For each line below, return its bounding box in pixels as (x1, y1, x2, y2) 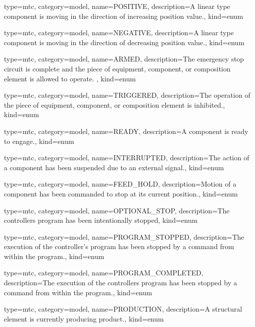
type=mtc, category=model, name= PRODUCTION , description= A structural (4, 304, 242, 314)
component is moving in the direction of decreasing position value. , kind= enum (4, 37, 245, 47)
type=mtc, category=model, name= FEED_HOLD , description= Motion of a (4, 179, 237, 189)
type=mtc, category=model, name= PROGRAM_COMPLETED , (4, 267, 204, 278)
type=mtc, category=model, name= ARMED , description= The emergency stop (4, 54, 244, 64)
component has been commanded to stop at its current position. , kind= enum (4, 188, 238, 198)
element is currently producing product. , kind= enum (4, 313, 164, 324)
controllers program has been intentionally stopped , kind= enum (4, 215, 198, 225)
